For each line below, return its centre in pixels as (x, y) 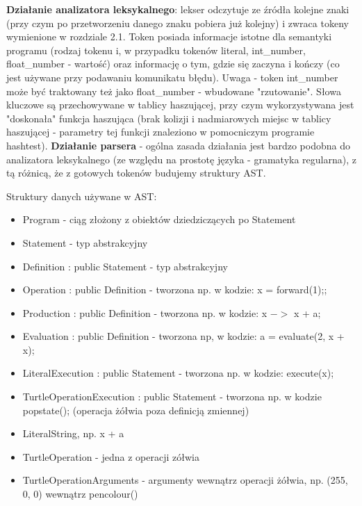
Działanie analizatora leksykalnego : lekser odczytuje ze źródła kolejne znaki (178, 9)
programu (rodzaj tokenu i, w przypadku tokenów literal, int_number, (156, 50)
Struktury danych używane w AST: (82, 196)
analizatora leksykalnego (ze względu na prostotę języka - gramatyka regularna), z (181, 159)
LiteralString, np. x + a (73, 433)
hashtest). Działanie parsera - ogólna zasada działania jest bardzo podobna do (178, 145)
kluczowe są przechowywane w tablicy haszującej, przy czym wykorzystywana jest (180, 105)
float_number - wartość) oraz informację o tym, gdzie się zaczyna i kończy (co (173, 64)
